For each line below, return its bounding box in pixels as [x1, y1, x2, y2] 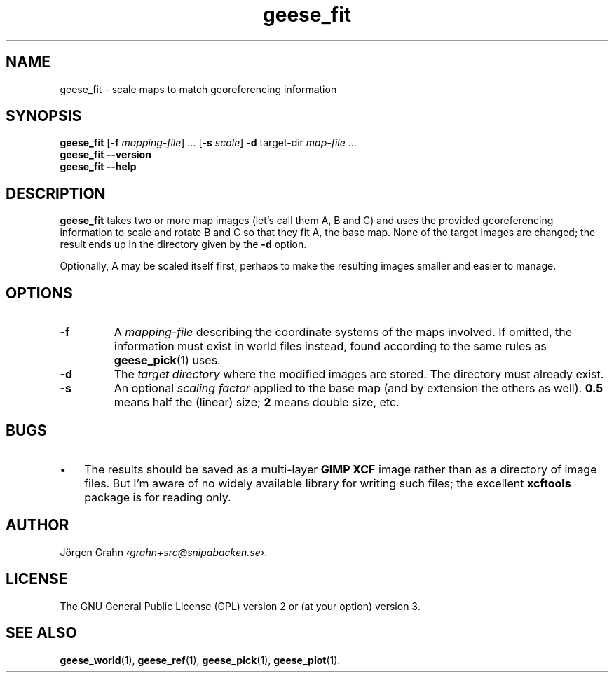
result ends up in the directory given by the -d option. [60, 238, 307, 251]
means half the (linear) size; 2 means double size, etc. [114, 395, 400, 410]
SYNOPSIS [6, 107, 82, 125]
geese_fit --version [60, 148, 151, 161]
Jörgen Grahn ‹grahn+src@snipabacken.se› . [60, 546, 268, 558]
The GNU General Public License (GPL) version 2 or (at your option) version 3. [60, 600, 421, 612]
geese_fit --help [60, 160, 137, 173]
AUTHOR [6, 516, 69, 534]
